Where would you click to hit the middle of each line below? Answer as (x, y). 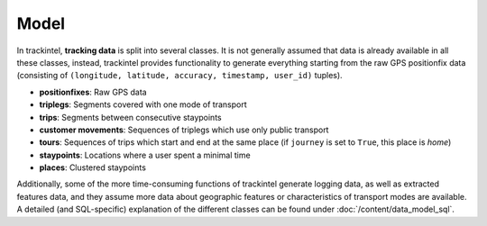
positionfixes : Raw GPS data (93, 92)
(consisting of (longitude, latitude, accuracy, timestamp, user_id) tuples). (179, 76)
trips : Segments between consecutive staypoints (130, 117)
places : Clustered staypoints (92, 167)
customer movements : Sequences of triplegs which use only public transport (184, 130)
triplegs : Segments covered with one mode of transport (143, 104)
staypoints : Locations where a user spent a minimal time (145, 155)
